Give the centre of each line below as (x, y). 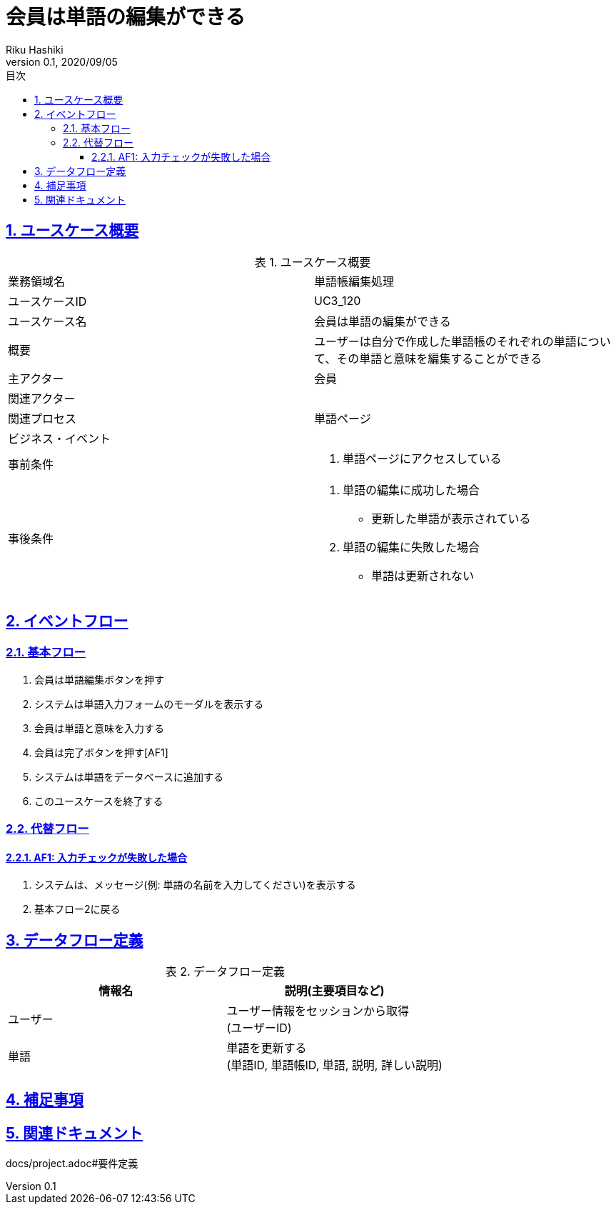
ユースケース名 (47, 321)
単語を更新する (267, 1048)
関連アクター (42, 398)
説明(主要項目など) (334, 991)
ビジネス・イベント (60, 438)
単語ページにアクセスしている (422, 458)
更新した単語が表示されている (451, 518)
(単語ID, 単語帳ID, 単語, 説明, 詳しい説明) (334, 1065)
